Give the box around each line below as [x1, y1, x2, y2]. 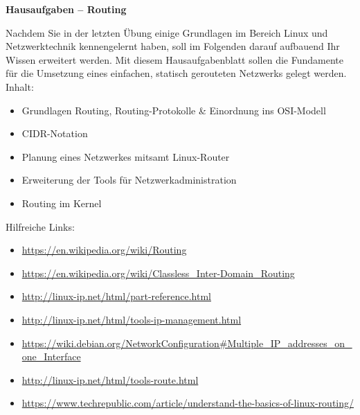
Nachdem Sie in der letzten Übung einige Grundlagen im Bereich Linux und [6, 25, 328, 39]
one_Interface [21, 349, 81, 364]
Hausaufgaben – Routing [6, 2, 127, 16]
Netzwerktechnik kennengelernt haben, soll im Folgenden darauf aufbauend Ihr [6, 39, 340, 53]
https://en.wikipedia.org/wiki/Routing [21, 242, 187, 257]
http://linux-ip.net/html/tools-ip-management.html [21, 312, 242, 326]
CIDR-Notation [21, 126, 88, 141]
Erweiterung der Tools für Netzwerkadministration [21, 173, 237, 187]
